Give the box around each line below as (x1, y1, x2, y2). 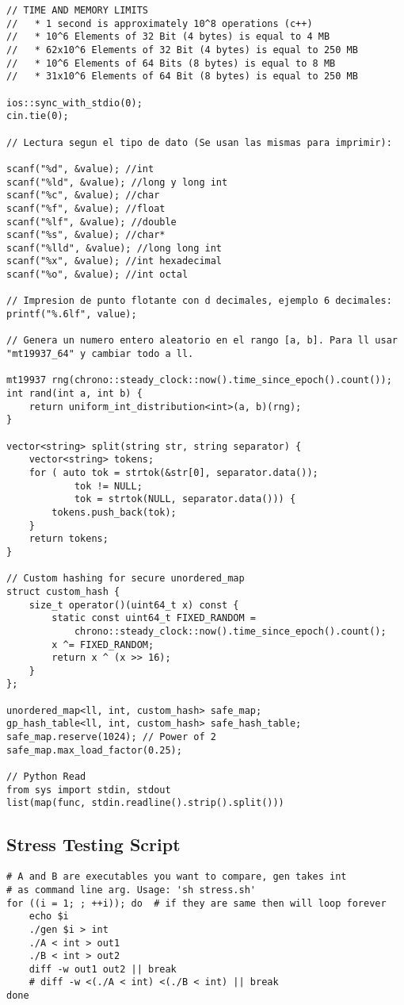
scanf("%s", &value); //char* (6, 229, 166, 241)
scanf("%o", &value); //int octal (6, 269, 189, 281)
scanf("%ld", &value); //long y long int (6, 176, 228, 188)
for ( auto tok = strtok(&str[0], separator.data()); (29, 466, 318, 478)
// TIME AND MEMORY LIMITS (6, 5, 148, 16)
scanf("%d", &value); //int (6, 163, 154, 175)
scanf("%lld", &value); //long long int (6, 242, 223, 254)
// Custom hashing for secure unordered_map (6, 573, 245, 585)
